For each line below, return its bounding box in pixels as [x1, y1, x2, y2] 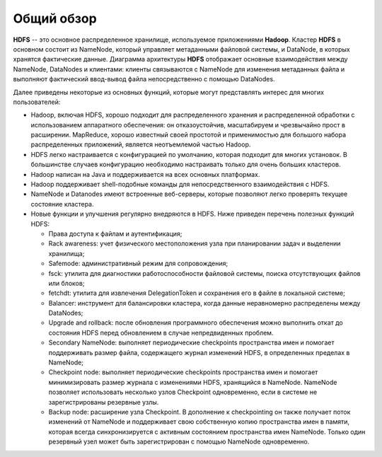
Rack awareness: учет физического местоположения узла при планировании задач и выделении [48, 239, 341, 248]
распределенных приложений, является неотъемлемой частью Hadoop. [30, 140, 251, 149]
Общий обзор [13, 11, 97, 26]
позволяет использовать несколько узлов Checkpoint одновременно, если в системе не [48, 388, 318, 396]
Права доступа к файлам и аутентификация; [48, 229, 183, 238]
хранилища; [48, 249, 85, 258]
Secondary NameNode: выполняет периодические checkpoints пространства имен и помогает [48, 338, 335, 347]
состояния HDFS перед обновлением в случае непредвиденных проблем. [48, 328, 274, 337]
